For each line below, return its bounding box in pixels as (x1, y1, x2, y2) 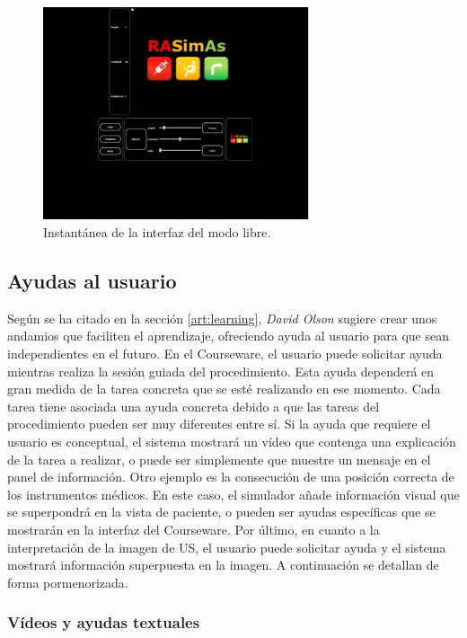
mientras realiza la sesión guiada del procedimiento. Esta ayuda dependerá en (7, 361, 435, 380)
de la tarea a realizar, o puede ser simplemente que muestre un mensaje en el (7, 449, 431, 468)
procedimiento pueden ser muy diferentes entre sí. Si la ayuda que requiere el (7, 414, 431, 433)
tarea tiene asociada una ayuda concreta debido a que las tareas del (7, 396, 380, 415)
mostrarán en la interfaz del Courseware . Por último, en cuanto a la (7, 519, 380, 538)
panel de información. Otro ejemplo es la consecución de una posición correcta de (7, 467, 454, 486)
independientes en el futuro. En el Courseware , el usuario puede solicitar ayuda (7, 344, 443, 362)
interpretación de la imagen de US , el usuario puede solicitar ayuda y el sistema (7, 537, 446, 556)
